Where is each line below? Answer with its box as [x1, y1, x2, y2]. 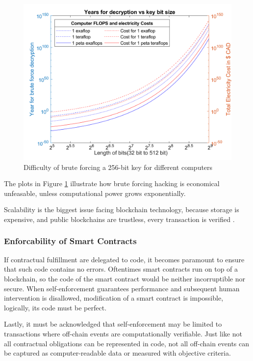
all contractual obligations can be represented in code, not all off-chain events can [4, 338, 250, 348]
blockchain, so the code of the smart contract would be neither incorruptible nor [4, 273, 245, 283]
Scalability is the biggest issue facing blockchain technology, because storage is [4, 204, 239, 215]
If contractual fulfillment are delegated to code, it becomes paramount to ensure [4, 254, 245, 264]
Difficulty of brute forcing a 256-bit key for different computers [24, 162, 213, 172]
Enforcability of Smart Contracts [4, 235, 137, 247]
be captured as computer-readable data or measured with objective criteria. [4, 348, 231, 358]
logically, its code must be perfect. [4, 302, 107, 312]
